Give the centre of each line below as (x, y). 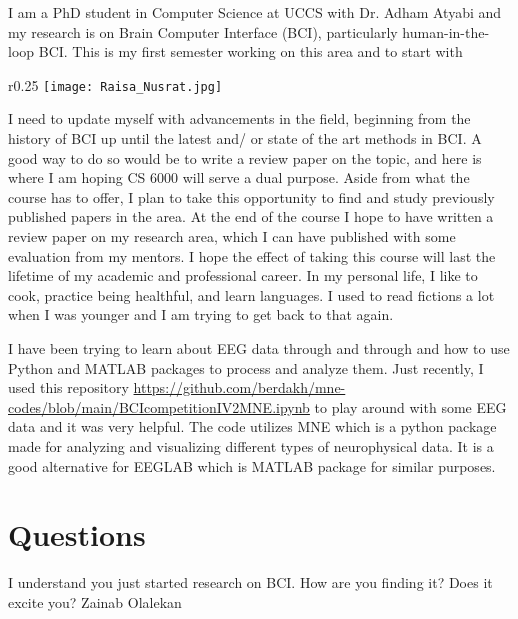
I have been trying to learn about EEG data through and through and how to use (259, 347)
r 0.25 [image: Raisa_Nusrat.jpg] (115, 84)
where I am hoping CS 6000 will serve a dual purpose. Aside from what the (239, 177)
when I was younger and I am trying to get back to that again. (201, 314)
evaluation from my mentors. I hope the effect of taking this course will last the (252, 255)
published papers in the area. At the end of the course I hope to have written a (251, 216)
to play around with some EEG (410, 406)
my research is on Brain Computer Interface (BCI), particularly (203, 31)
